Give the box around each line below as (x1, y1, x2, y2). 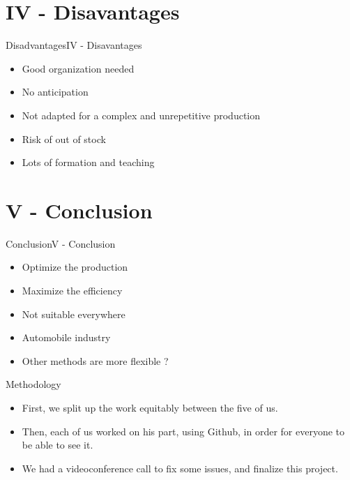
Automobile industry (22, 330, 111, 345)
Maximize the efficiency (22, 283, 123, 297)
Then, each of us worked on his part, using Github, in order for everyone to (22, 423, 344, 438)
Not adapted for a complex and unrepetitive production (22, 107, 261, 122)
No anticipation (22, 84, 89, 99)
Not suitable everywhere (22, 306, 125, 321)
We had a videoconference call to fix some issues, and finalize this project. (22, 460, 338, 475)
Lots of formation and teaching (22, 155, 155, 170)
